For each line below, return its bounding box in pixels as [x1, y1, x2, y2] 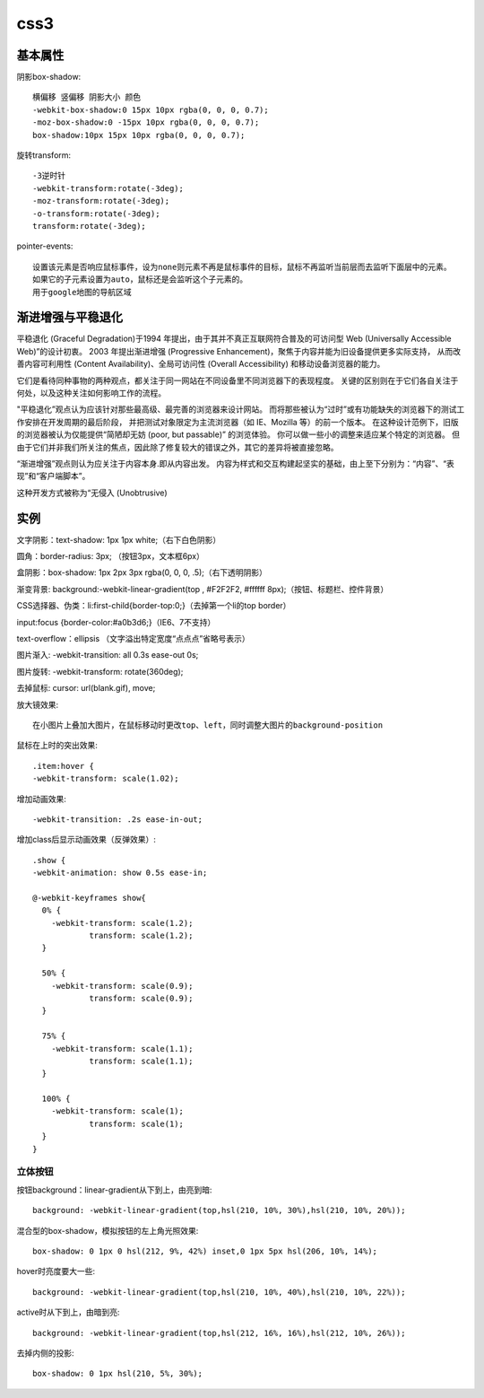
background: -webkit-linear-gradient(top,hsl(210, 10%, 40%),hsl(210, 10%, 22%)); [32, 1287, 406, 1297]
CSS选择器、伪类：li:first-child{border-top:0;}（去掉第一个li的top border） [16, 600, 291, 611]
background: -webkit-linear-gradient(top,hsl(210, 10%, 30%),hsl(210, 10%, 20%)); [32, 1205, 406, 1216]
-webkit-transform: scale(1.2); [50, 918, 194, 928]
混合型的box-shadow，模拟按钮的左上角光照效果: [16, 1225, 199, 1236]
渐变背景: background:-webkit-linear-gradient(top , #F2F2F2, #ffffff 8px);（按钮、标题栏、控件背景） [16, 583, 389, 594]
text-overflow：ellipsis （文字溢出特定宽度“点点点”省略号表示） [16, 633, 250, 643]
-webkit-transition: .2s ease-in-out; [32, 814, 203, 825]
